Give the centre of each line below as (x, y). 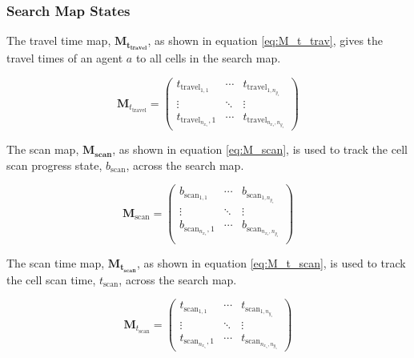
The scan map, (43, 149)
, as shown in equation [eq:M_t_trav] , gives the (265, 40)
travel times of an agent (65, 58)
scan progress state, (54, 165)
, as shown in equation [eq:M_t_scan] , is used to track (271, 262)
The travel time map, (59, 40)
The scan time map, (56, 262)
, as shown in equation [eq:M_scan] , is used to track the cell (260, 149)
